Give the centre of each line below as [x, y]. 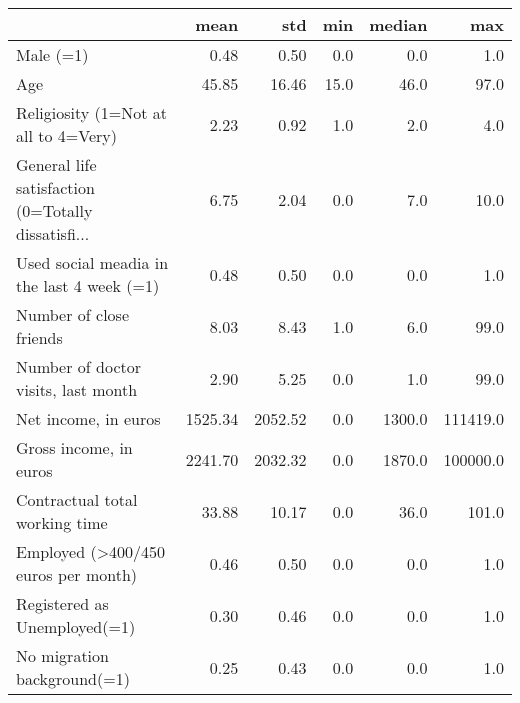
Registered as [62, 603]
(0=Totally [54, 210]
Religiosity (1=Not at [91, 112]
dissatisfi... [53, 233]
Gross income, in [74, 447]
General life [56, 164]
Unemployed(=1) [76, 626]
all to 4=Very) [66, 135]
